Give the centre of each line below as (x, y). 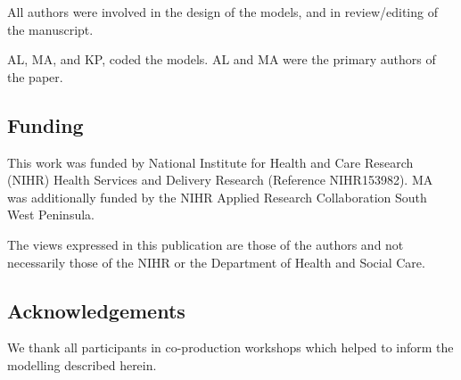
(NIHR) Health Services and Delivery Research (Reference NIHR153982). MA (220, 180)
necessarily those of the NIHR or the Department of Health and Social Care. (216, 262)
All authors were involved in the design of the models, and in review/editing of (222, 12)
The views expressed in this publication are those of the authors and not (206, 244)
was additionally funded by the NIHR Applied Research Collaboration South (217, 197)
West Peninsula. (51, 215)
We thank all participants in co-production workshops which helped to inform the (230, 347)
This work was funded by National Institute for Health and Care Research (210, 162)
